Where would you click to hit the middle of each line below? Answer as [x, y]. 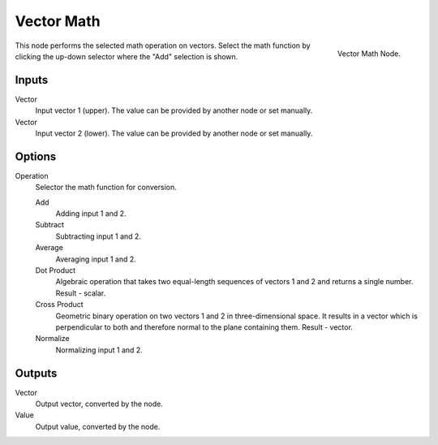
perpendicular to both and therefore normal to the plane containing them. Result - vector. [204, 327]
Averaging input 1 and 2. [96, 259]
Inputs [32, 80]
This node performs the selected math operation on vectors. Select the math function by [163, 45]
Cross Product [60, 305]
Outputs [36, 373]
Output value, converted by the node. [98, 426]
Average [49, 248]
